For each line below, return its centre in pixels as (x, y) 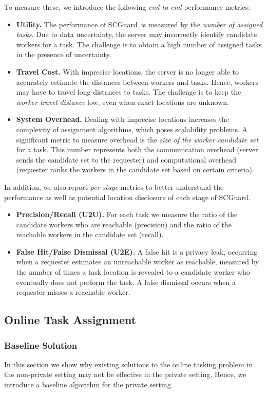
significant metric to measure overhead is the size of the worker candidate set (137, 139)
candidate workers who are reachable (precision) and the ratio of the (124, 224)
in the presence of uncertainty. (64, 54)
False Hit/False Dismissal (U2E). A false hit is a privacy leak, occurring (137, 251)
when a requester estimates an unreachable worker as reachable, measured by (138, 262)
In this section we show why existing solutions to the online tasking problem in (128, 364)
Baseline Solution (41, 345)
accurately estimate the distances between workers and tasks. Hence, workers (137, 82)
